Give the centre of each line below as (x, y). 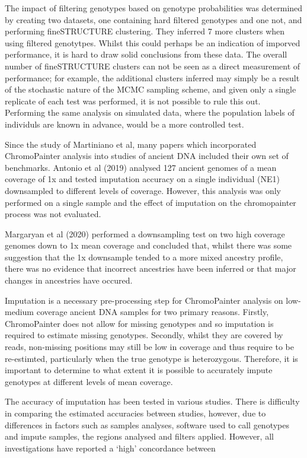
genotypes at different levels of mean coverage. (89, 381)
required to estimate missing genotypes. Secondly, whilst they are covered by (144, 335)
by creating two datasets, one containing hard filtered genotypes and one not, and (153, 19)
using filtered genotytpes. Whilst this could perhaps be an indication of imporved (153, 42)
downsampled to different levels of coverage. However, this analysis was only (143, 190)
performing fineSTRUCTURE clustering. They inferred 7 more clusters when (145, 31)
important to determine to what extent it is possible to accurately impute (139, 370)
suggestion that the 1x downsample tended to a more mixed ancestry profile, (144, 257)
